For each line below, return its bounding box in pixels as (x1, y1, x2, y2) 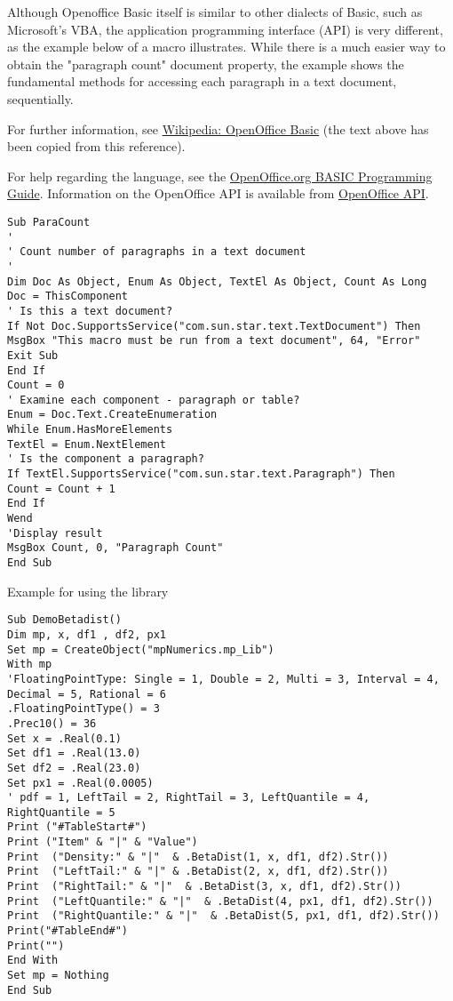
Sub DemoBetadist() (7, 613, 122, 627)
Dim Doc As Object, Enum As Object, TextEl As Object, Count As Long (7, 275, 427, 288)
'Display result (7, 526, 103, 540)
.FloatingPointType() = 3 (7, 702, 160, 716)
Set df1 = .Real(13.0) (7, 747, 141, 760)
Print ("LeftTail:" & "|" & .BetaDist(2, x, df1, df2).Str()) (7, 865, 389, 878)
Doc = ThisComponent (7, 290, 129, 303)
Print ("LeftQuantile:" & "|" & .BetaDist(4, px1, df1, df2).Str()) (7, 894, 433, 908)
